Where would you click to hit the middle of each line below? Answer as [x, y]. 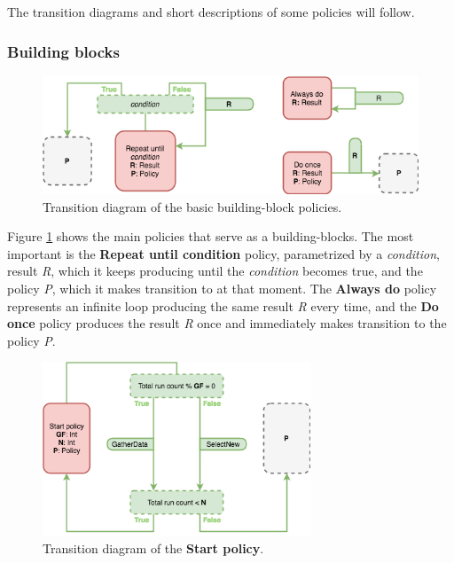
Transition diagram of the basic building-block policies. [192, 206]
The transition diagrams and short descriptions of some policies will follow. [211, 12]
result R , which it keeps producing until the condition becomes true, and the [215, 271]
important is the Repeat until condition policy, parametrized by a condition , [223, 253]
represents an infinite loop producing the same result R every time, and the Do [223, 305]
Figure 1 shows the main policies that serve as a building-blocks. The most [211, 236]
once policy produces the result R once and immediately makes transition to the [227, 323]
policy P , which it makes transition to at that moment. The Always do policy [222, 288]
